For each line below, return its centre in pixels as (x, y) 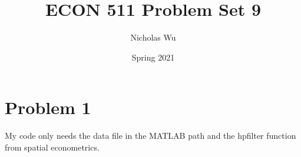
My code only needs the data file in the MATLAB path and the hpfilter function (150, 136)
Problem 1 (48, 107)
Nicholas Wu (153, 37)
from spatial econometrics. (52, 147)
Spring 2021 (153, 57)
